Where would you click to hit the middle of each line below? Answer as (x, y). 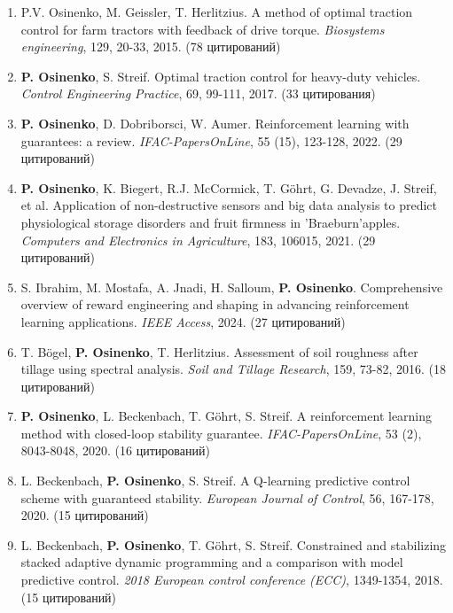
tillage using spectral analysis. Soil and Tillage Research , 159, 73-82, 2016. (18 (233, 369)
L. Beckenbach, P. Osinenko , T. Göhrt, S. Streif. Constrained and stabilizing (234, 544)
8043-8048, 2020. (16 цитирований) (115, 450)
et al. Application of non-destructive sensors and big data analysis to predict (229, 205)
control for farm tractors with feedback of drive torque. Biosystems (203, 29)
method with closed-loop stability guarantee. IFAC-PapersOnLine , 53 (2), (221, 433)
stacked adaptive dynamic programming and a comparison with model (212, 562)
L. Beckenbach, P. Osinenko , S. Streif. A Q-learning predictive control (215, 481)
